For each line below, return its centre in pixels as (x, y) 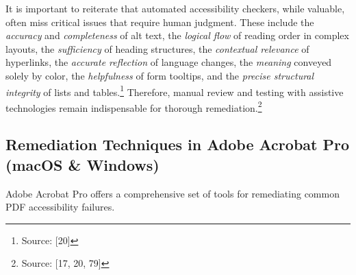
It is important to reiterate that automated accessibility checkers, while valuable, (175, 8)
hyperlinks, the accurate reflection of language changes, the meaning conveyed (169, 62)
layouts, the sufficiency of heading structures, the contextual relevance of (157, 48)
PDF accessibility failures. (60, 207)
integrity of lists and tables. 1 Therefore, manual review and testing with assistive (175, 91)
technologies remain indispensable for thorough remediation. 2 (134, 106)
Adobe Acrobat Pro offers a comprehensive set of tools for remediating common (173, 193)
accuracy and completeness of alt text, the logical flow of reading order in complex (177, 35)
